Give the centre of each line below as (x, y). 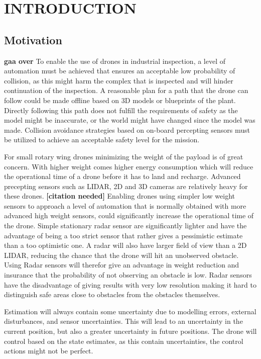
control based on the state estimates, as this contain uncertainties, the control (124, 341)
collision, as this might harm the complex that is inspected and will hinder (119, 80)
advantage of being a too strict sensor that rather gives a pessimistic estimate (123, 235)
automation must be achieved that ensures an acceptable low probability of (120, 71)
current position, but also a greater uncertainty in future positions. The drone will (130, 331)
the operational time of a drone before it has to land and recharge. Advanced (122, 176)
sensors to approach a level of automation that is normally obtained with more (125, 205)
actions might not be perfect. (49, 351)
